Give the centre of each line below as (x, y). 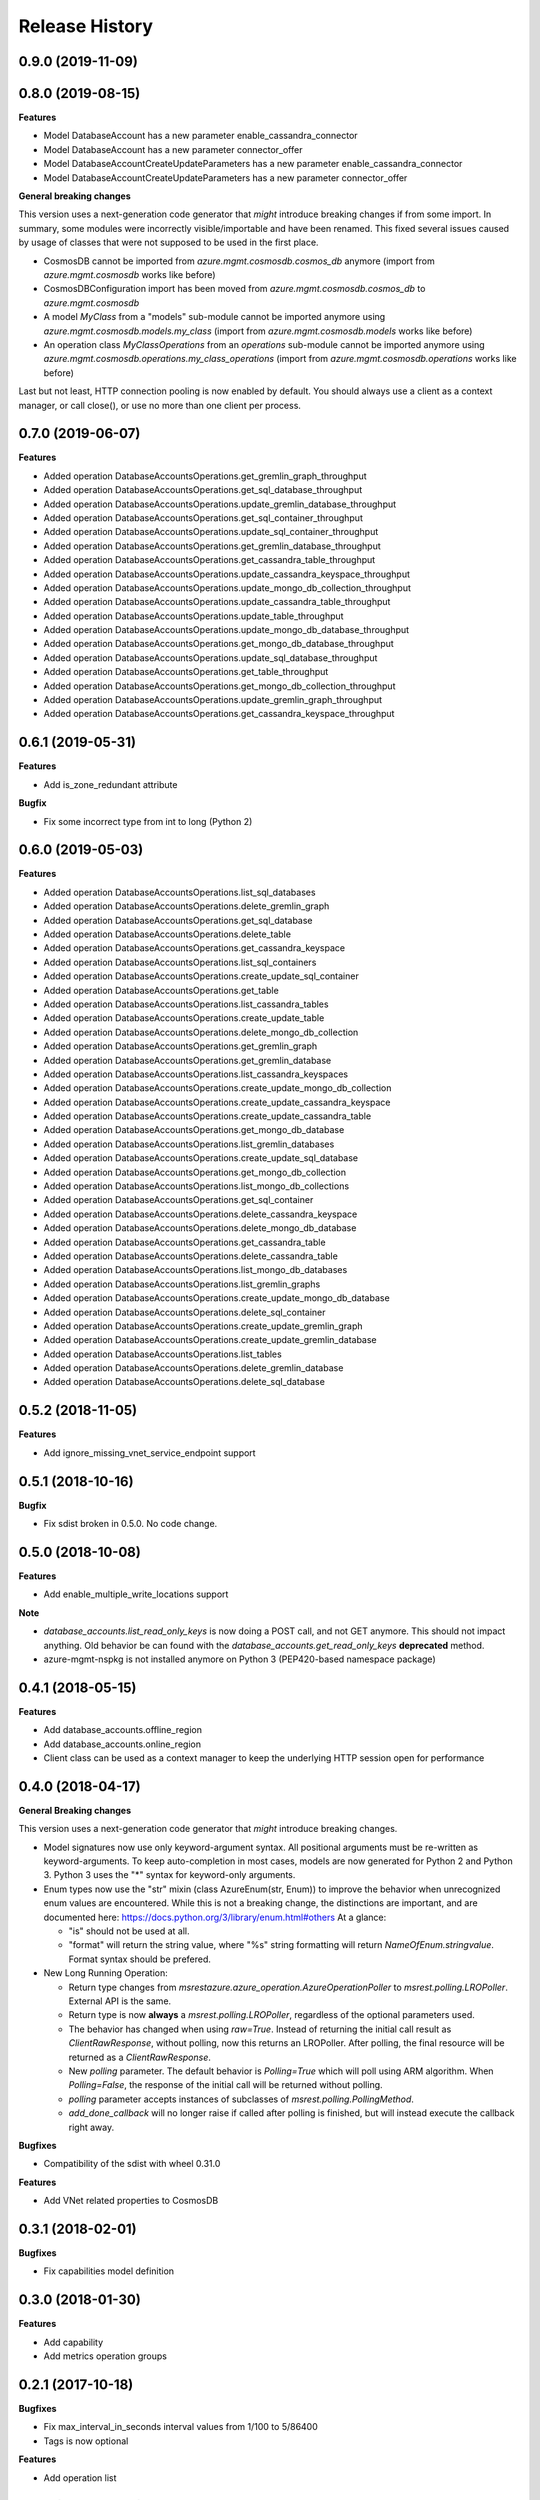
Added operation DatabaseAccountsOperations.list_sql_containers (180, 962)
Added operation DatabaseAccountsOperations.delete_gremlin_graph (186, 906)
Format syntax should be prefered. (140, 1959)
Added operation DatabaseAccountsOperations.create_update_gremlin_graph (203, 1326)
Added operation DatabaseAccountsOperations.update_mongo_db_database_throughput (226, 630)
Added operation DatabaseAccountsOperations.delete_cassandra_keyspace (200, 1214)
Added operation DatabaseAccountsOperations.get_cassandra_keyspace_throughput (219, 714)
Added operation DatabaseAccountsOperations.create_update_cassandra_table (207, 1116)
